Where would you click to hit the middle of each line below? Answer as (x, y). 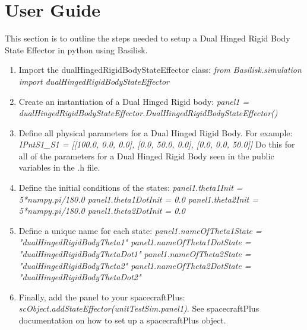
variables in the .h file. (59, 167)
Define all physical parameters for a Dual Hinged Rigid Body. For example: (156, 132)
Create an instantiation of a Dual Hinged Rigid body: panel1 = (134, 101)
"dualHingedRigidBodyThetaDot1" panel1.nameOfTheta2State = (135, 254)
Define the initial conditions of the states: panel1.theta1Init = (131, 188)
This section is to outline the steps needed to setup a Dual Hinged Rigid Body (148, 38)
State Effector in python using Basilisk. (76, 49)
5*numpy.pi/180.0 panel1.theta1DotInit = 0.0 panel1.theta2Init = (138, 199)
